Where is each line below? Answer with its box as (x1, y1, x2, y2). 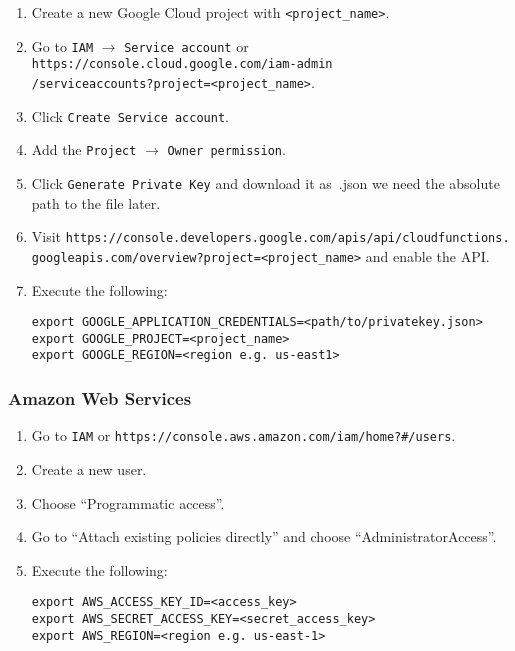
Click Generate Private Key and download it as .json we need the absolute (31, 172, 500, 193)
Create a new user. (31, 458, 147, 479)
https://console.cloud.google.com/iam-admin (31, 57, 333, 72)
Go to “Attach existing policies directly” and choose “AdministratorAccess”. (31, 526, 497, 547)
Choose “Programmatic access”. (31, 492, 225, 513)
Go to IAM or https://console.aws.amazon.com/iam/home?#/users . (31, 425, 456, 446)
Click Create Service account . (31, 105, 229, 126)
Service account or (124, 35, 249, 56)
